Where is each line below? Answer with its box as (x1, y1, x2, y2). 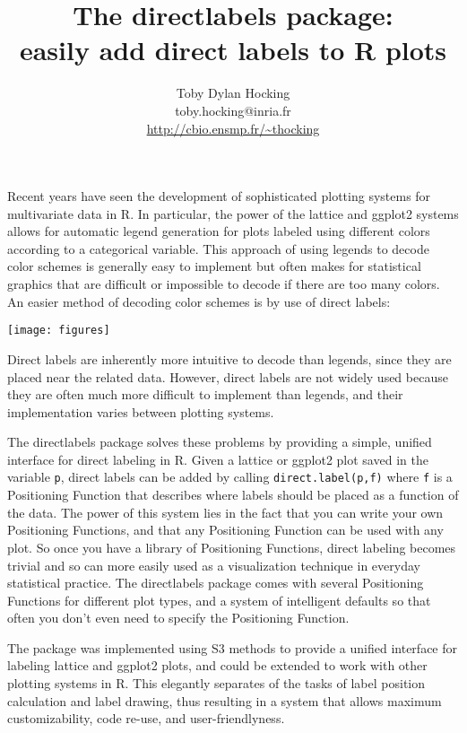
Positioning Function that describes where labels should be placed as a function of (7, 485, 459, 504)
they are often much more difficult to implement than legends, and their (7, 385, 403, 404)
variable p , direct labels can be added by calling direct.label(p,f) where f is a (7, 467, 453, 486)
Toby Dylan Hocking (176, 83, 290, 102)
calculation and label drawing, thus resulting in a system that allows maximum (7, 691, 442, 710)
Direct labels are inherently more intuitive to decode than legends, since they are (7, 349, 452, 368)
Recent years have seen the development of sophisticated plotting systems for (7, 187, 431, 205)
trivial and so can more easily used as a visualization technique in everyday (7, 555, 420, 574)
